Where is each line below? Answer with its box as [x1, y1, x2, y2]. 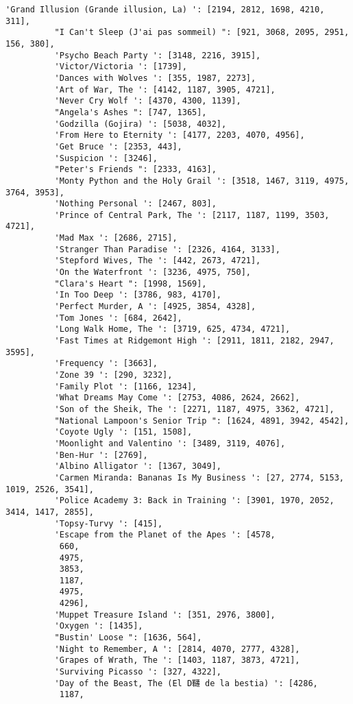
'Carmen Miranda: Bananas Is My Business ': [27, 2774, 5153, [54, 472, 344, 483]
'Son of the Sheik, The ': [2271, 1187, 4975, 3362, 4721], [54, 404, 334, 414]
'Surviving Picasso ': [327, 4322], [54, 667, 221, 677]
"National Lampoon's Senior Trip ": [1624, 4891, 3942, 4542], [54, 415, 350, 426]
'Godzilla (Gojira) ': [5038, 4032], [54, 119, 227, 129]
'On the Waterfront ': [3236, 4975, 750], [54, 267, 251, 278]
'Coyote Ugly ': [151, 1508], [54, 427, 193, 437]
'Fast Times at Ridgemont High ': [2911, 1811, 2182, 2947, [54, 336, 334, 346]
